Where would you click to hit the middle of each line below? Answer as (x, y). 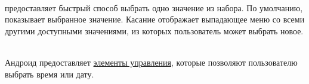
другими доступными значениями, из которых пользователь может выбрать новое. (154, 30)
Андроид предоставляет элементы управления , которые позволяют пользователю (151, 62)
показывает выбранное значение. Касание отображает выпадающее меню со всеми (155, 19)
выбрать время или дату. (50, 74)
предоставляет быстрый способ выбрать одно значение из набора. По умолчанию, (154, 7)
